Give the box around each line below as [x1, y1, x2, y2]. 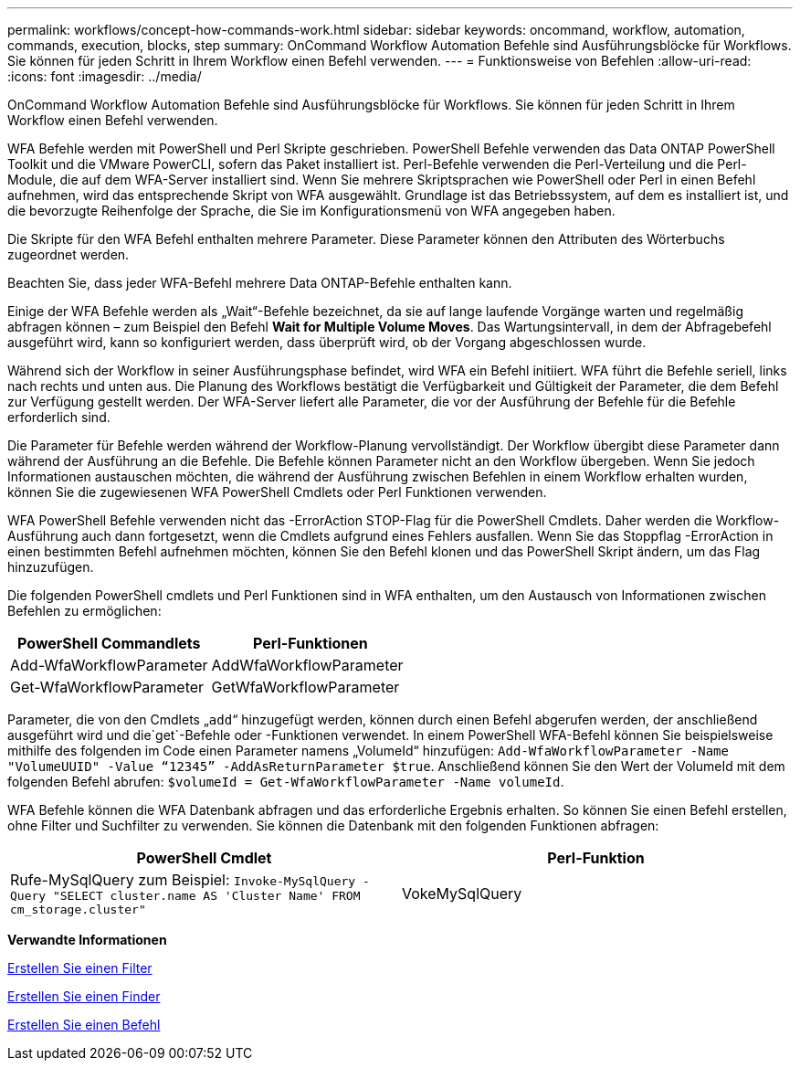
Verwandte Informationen [7, 932, 167, 947]
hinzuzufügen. [7, 559, 94, 575]
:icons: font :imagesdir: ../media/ [7, 69, 202, 84]
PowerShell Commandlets [17, 634, 201, 652]
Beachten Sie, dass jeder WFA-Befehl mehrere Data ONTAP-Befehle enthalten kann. [7, 275, 512, 291]
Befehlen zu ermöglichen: [7, 603, 162, 619]
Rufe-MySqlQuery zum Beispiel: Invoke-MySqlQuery [10, 871, 356, 889]
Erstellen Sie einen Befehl [7, 1017, 161, 1032]
